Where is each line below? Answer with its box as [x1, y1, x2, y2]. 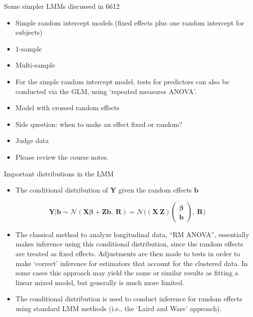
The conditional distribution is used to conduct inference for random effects [15, 293, 242, 304]
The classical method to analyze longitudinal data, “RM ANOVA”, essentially [15, 229, 250, 239]
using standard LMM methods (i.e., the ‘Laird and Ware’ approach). [15, 303, 222, 313]
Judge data [15, 135, 49, 146]
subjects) [15, 27, 43, 37]
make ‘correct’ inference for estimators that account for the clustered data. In [15, 258, 248, 268]
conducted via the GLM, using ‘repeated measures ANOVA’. [15, 86, 197, 96]
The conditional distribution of [15, 185, 108, 195]
